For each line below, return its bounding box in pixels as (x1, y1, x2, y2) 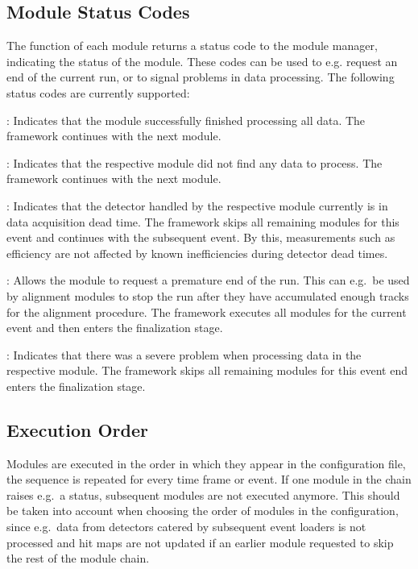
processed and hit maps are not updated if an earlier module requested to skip (6, 534, 394, 550)
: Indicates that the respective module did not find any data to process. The (6, 154, 383, 171)
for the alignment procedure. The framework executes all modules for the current (6, 303, 407, 320)
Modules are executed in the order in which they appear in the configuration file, (6, 455, 406, 471)
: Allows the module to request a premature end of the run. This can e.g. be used (6, 272, 410, 289)
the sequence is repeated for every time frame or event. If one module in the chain (6, 471, 412, 488)
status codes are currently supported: (6, 84, 190, 101)
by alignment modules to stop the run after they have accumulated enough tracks (6, 287, 409, 304)
